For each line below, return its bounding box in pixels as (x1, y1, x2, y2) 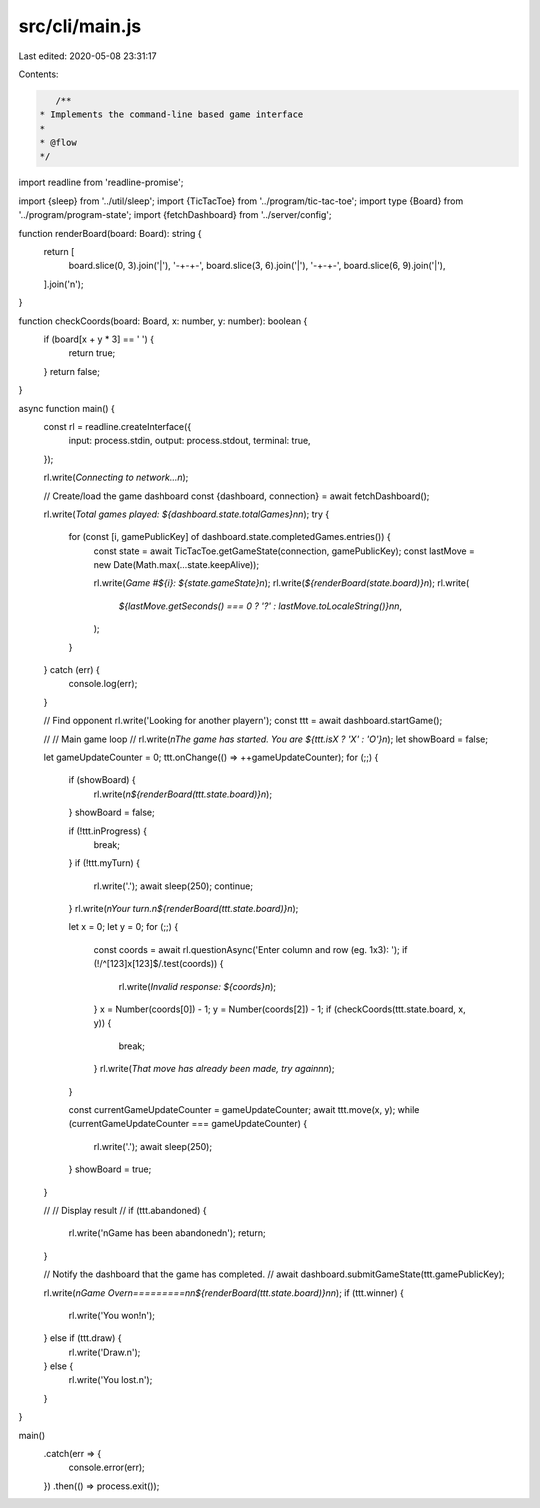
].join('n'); (43, 278, 84, 290)
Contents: (18, 68, 59, 80)
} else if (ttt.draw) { (43, 1332, 122, 1344)
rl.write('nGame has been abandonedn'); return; (68, 1227, 267, 1239)
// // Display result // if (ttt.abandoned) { (43, 1204, 207, 1216)
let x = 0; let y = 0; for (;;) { (68, 921, 179, 933)
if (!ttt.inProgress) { (68, 825, 148, 837)
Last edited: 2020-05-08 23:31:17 (18, 50, 157, 62)
